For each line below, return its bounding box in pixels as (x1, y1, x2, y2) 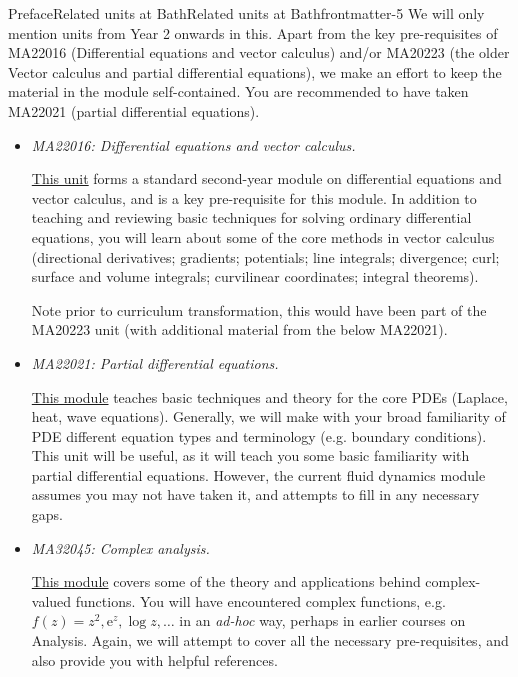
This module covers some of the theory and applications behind (31, 571, 421, 592)
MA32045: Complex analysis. (31, 537, 210, 558)
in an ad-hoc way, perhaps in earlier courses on (179, 610, 466, 631)
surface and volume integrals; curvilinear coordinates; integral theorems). (31, 266, 479, 287)
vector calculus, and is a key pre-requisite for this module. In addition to (31, 187, 477, 208)
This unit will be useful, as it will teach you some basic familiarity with (31, 445, 470, 466)
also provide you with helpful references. (31, 649, 278, 670)
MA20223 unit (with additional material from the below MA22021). (31, 319, 448, 340)
